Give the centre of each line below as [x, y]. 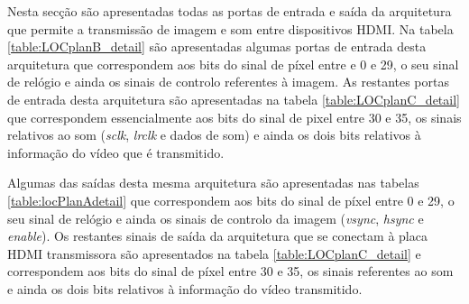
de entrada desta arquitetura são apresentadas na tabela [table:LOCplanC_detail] [234, 99]
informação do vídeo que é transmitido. [116, 152]
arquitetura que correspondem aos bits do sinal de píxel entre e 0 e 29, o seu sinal [233, 64]
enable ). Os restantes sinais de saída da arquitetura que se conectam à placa [217, 236]
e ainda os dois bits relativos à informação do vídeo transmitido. [185, 288]
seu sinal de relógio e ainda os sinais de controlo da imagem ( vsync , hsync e [216, 218]
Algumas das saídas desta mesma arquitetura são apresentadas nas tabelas [213, 183]
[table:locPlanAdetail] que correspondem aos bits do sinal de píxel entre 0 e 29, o [231, 200]
